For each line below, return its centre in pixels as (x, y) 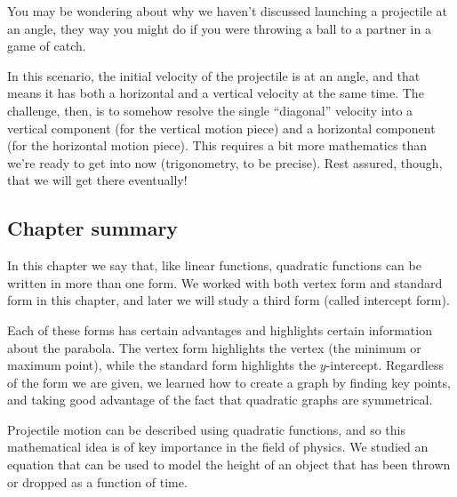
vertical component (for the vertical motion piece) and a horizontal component (221, 128)
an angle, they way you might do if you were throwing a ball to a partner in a (219, 28)
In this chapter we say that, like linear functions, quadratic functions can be (214, 265)
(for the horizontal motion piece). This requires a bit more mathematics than (217, 145)
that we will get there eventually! (97, 180)
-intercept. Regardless (385, 365)
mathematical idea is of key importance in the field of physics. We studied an (218, 447)
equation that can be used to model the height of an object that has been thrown (229, 465)
